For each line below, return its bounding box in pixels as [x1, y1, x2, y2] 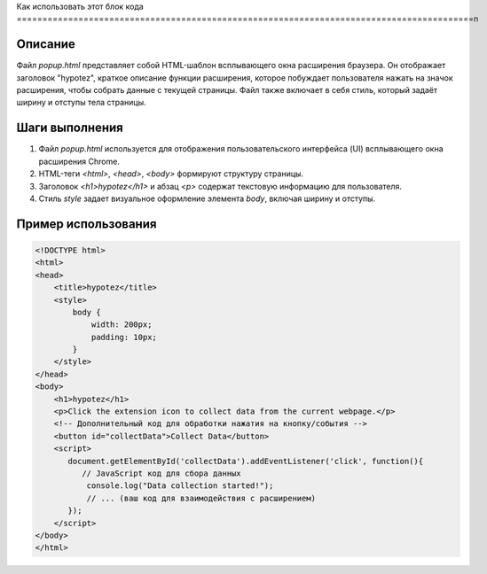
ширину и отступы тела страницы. [16, 97, 146, 108]
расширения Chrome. [38, 156, 120, 167]
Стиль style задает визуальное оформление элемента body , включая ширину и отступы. [38, 193, 376, 204]
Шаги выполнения [16, 120, 123, 136]
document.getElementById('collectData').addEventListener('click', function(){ [67, 456, 424, 466]
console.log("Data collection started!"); [86, 481, 274, 491]
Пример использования [16, 216, 157, 231]
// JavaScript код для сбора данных [81, 468, 241, 478]
